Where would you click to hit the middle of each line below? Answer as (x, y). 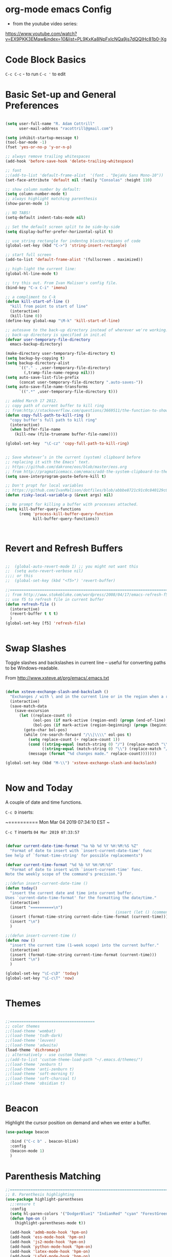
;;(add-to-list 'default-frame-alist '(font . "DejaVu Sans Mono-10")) (84, 175)
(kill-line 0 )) (26, 316)
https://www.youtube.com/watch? (41, 33)
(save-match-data (28, 706)
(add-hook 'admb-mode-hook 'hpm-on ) (49, 1232)
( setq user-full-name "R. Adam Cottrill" (50, 124)
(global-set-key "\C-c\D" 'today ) (42, 974)
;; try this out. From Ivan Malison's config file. (61, 283)
